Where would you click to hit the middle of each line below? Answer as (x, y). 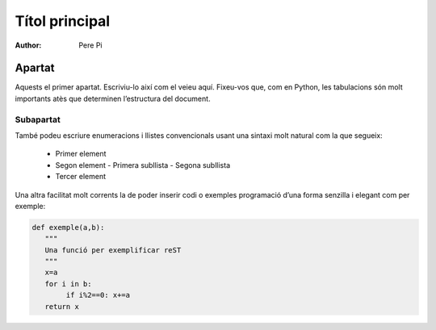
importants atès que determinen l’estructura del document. (113, 98)
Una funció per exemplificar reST (113, 250)
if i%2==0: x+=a (98, 295)
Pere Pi (90, 45)
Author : (28, 45)
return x (62, 306)
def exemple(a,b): (68, 227)
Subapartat (38, 119)
